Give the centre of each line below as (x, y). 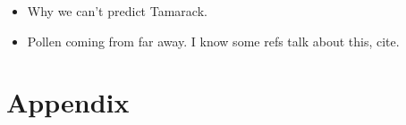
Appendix (68, 102)
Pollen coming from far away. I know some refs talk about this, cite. (213, 41)
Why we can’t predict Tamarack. (117, 11)
